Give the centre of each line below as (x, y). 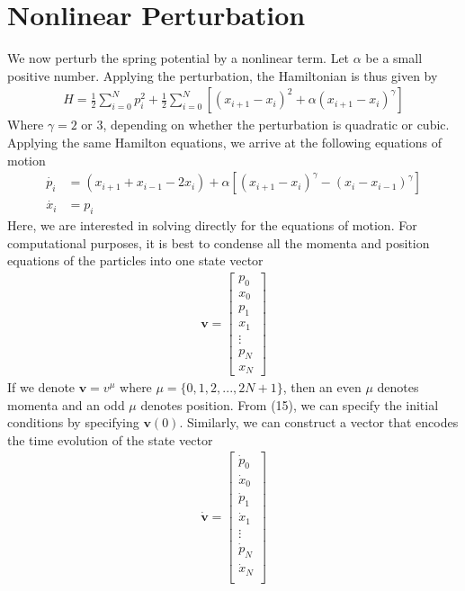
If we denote (41, 386)
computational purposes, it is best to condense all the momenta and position (219, 242)
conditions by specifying (73, 422)
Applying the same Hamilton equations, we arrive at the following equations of (224, 142)
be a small (394, 58)
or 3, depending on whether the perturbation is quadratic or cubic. (265, 125)
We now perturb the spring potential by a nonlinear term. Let (179, 58)
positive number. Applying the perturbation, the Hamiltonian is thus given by (223, 75)
